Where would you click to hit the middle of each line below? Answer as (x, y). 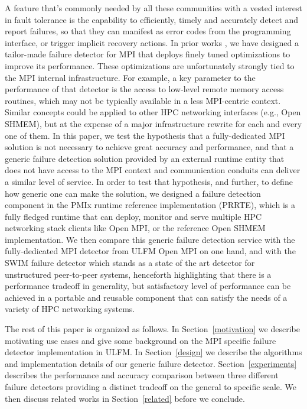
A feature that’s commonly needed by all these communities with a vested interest (154, 8)
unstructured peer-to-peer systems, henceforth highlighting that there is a (138, 274)
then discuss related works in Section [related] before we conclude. (125, 398)
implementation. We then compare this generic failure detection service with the (150, 239)
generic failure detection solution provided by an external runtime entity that (145, 158)
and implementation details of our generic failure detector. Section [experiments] (151, 363)
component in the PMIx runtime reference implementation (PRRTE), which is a (150, 205)
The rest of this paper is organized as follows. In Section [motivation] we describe (152, 329)
